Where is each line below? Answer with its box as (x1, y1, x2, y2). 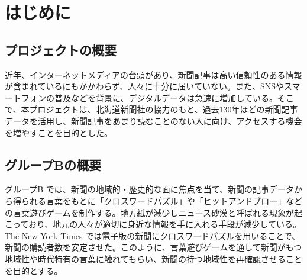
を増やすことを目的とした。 (5, 126, 112, 139)
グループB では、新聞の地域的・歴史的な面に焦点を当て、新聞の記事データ (5, 183, 295, 195)
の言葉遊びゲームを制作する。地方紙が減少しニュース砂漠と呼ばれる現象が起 (5, 206, 302, 218)
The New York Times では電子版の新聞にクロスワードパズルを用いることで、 (5, 229, 300, 242)
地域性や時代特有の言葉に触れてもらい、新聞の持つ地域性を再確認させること (5, 252, 302, 265)
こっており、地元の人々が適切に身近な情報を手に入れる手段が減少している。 (5, 218, 301, 230)
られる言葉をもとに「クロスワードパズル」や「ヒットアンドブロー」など (21, 194, 303, 207)
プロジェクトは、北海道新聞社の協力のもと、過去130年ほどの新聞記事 (29, 103, 298, 115)
